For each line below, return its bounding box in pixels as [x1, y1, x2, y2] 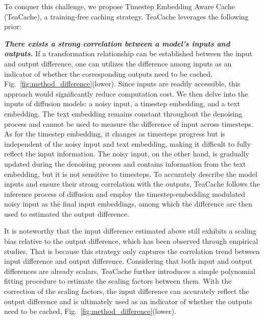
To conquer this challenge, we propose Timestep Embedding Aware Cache [4, 1, 235, 11]
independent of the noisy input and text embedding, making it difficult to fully [4, 138, 251, 149]
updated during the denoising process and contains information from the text [4, 158, 246, 169]
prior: [4, 21, 21, 32]
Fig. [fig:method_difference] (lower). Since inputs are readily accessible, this [4, 78, 241, 89]
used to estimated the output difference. [4, 208, 129, 219]
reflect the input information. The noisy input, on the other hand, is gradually [4, 148, 249, 159]
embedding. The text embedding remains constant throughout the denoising [4, 108, 243, 119]
